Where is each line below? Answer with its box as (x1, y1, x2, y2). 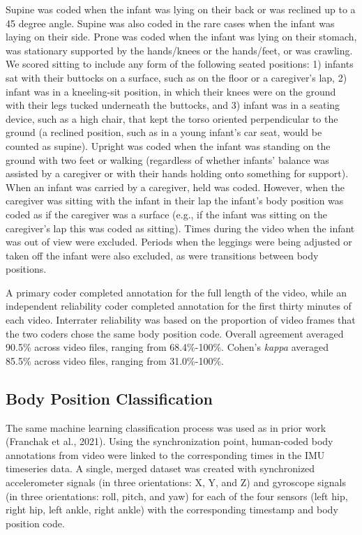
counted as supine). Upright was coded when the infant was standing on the (6, 138, 331, 153)
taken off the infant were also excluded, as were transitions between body (6, 248, 319, 262)
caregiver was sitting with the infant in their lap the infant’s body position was (6, 193, 344, 208)
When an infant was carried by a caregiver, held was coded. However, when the (6, 179, 345, 194)
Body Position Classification (6, 387, 213, 409)
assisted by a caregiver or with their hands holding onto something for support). (6, 166, 349, 181)
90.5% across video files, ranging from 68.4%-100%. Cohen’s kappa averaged (6, 340, 329, 354)
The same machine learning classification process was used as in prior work (6, 420, 326, 435)
